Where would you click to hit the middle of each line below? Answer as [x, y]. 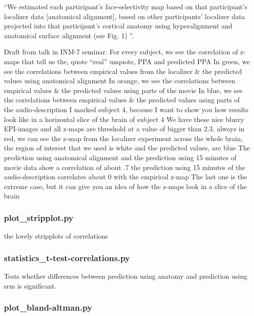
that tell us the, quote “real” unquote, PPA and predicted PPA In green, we [136, 61]
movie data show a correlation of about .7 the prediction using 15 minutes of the [125, 167]
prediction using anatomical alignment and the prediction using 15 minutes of [120, 157]
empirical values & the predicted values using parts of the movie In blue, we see [123, 90]
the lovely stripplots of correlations [56, 236]
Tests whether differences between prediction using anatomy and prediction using [126, 276]
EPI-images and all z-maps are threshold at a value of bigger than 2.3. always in [124, 129]
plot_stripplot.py [39, 217]
